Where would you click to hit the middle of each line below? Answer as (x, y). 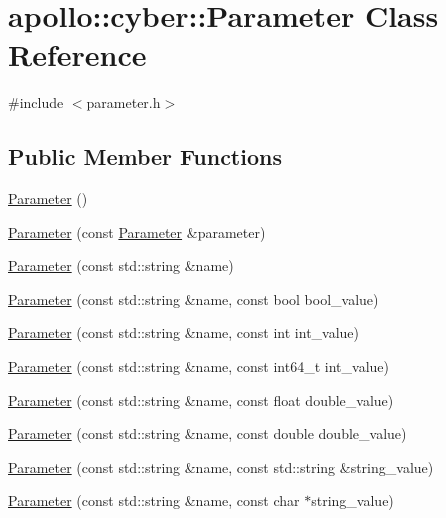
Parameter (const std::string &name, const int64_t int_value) (198, 366)
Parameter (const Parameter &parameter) (137, 231)
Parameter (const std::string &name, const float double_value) (201, 399)
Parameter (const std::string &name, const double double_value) (207, 433)
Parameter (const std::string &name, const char (154, 500)
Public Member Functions (145, 156)
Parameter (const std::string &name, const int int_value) (184, 332)
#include (36, 102)
